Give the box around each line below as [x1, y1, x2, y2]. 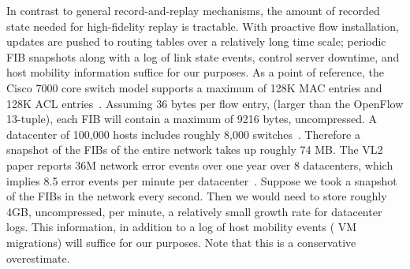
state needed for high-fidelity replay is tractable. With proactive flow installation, [6, 17, 399, 34]
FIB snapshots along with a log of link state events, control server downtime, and [6, 48, 400, 65]
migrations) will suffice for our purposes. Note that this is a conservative [6, 234, 356, 250]
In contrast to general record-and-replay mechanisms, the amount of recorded [6, 2, 380, 18]
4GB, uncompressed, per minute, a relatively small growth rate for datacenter [6, 203, 382, 219]
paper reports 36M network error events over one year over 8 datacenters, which [6, 156, 393, 173]
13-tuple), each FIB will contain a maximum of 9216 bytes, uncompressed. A [6, 110, 378, 127]
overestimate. [6, 249, 70, 266]
